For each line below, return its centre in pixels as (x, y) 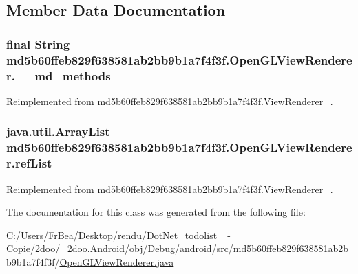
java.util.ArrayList (58, 132)
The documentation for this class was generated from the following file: (156, 212)
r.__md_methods (59, 75)
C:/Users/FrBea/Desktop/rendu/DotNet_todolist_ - (118, 235)
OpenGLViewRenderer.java (117, 261)
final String (38, 44)
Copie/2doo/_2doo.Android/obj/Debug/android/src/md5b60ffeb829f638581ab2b (178, 248)
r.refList (29, 163)
